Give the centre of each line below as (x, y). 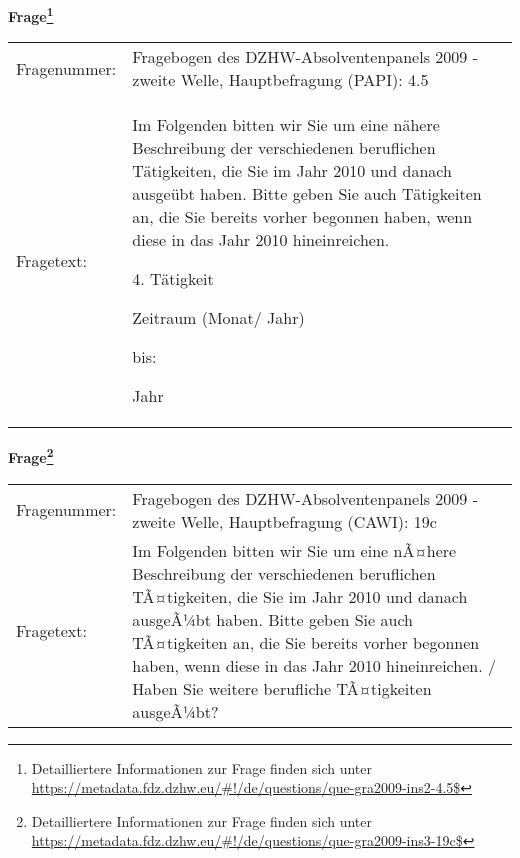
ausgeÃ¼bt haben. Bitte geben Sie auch (272, 619)
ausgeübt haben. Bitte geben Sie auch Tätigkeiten (307, 194)
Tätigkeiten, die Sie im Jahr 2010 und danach (292, 171)
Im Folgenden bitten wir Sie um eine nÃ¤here (294, 550)
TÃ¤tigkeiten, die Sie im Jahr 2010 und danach (300, 596)
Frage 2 (31, 455)
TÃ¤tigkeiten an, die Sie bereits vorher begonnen (306, 642)
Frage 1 (31, 14)
